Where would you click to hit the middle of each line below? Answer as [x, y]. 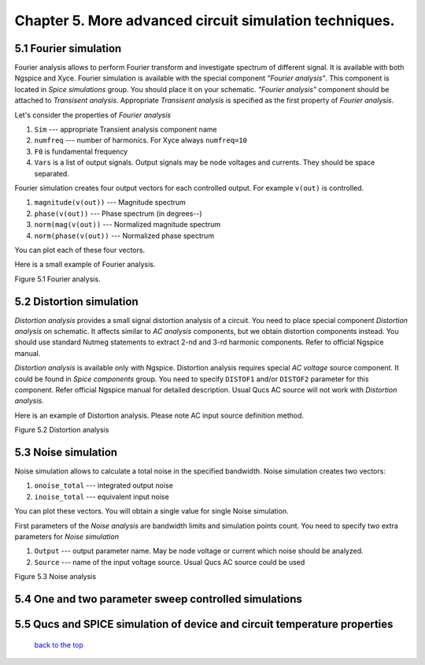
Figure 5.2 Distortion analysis [62, 430]
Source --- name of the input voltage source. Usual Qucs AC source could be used [170, 562]
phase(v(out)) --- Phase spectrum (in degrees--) [118, 214]
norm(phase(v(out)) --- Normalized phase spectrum [124, 236]
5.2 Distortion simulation [76, 301]
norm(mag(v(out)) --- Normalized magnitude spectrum [128, 225]
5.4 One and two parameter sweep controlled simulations [159, 599]
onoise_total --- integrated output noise [103, 485]
